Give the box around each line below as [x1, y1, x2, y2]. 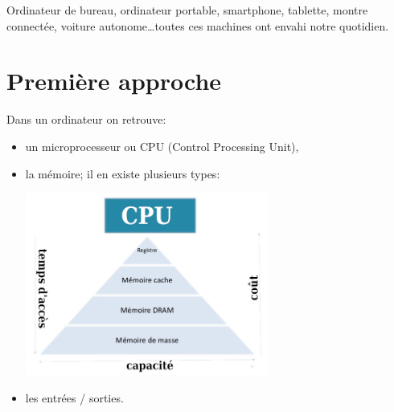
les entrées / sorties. [25, 389, 124, 406]
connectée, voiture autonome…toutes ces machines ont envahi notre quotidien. [6, 17, 389, 34]
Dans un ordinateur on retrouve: [6, 111, 166, 128]
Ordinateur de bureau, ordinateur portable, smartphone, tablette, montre [6, 2, 368, 18]
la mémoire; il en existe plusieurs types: [25, 165, 220, 182]
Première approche [6, 64, 222, 97]
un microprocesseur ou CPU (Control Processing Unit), [25, 137, 299, 154]
